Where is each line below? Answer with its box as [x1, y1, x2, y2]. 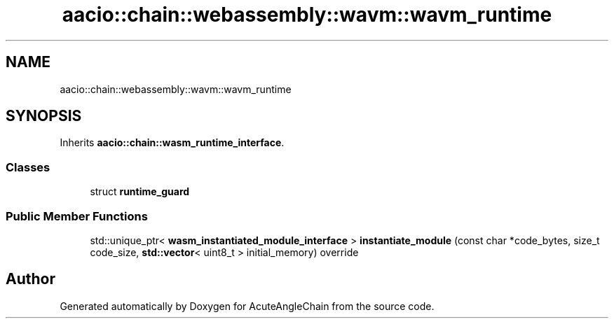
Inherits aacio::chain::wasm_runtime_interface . [60, 136, 285, 149]
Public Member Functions [6, 209, 148, 223]
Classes [6, 160, 50, 174]
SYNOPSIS [6, 107, 82, 125]
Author [6, 270, 55, 288]
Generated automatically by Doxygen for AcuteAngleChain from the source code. [60, 300, 435, 312]
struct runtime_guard [90, 185, 190, 198]
